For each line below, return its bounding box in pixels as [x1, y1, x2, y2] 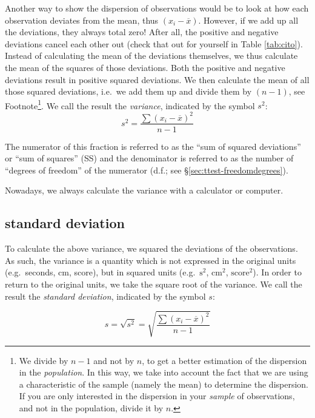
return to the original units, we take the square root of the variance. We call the [5, 277, 302, 290]
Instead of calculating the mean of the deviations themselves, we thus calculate [5, 49, 298, 62]
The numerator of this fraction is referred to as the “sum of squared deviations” [5, 140, 301, 152]
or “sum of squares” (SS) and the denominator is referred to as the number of [5, 152, 294, 164]
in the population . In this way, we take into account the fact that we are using [19, 366, 308, 379]
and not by [93, 354, 134, 366]
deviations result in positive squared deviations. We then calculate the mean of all [5, 73, 310, 86]
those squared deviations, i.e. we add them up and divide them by [5, 85, 252, 98]
